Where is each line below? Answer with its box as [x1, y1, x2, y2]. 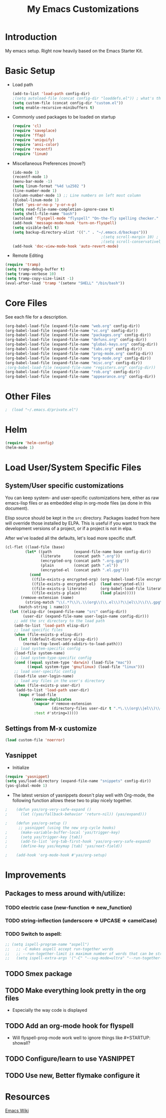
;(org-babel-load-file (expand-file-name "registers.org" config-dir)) [5, 365, 156, 370]
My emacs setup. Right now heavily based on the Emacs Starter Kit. [5, 48, 143, 54]
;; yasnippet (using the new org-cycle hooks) [18, 825, 116, 830]
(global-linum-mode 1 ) [12, 197, 59, 202]
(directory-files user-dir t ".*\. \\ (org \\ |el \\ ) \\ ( [51, 706, 163, 711]
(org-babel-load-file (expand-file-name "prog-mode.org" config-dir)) [5, 351, 154, 356]
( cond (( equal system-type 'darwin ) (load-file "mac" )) [14, 660, 132, 665]
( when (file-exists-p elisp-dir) [14, 632, 83, 637]
